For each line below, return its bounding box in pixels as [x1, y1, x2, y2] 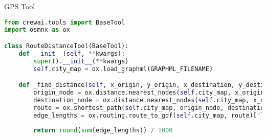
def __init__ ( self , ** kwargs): [18, 50, 125, 57]
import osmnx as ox [4, 26, 70, 34]
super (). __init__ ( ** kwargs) [33, 57, 129, 65]
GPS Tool [4, 1, 35, 11]
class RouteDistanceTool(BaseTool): [4, 42, 129, 50]
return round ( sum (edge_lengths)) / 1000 [33, 127, 173, 134]
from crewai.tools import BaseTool [4, 18, 125, 26]
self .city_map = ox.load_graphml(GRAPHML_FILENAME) [33, 65, 213, 73]
